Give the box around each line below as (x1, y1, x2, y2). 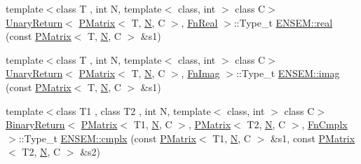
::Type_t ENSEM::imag (236, 66, 340, 81)
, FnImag (181, 66, 220, 81)
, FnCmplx (301, 117, 348, 132)
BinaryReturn (6, 117, 65, 132)
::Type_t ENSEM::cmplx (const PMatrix (18, 130, 196, 145)
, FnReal (181, 15, 218, 29)
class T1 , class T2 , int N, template (56, 103, 211, 118)
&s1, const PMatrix (270, 130, 355, 145)
